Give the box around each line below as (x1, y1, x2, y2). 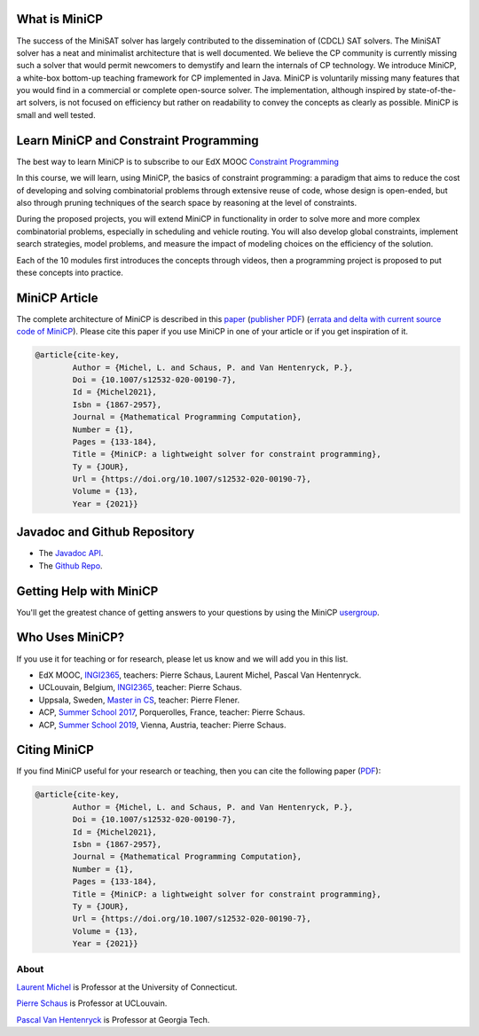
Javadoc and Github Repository (16, 524, 195, 540)
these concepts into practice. (16, 267, 123, 278)
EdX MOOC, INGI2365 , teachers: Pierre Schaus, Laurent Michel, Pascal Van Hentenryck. (38, 670, 362, 680)
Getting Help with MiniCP (16, 584, 159, 599)
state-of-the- (408, 85, 457, 96)
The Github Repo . (38, 560, 103, 571)
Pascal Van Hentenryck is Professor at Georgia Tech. (16, 1014, 210, 1024)
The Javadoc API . (38, 548, 104, 559)
